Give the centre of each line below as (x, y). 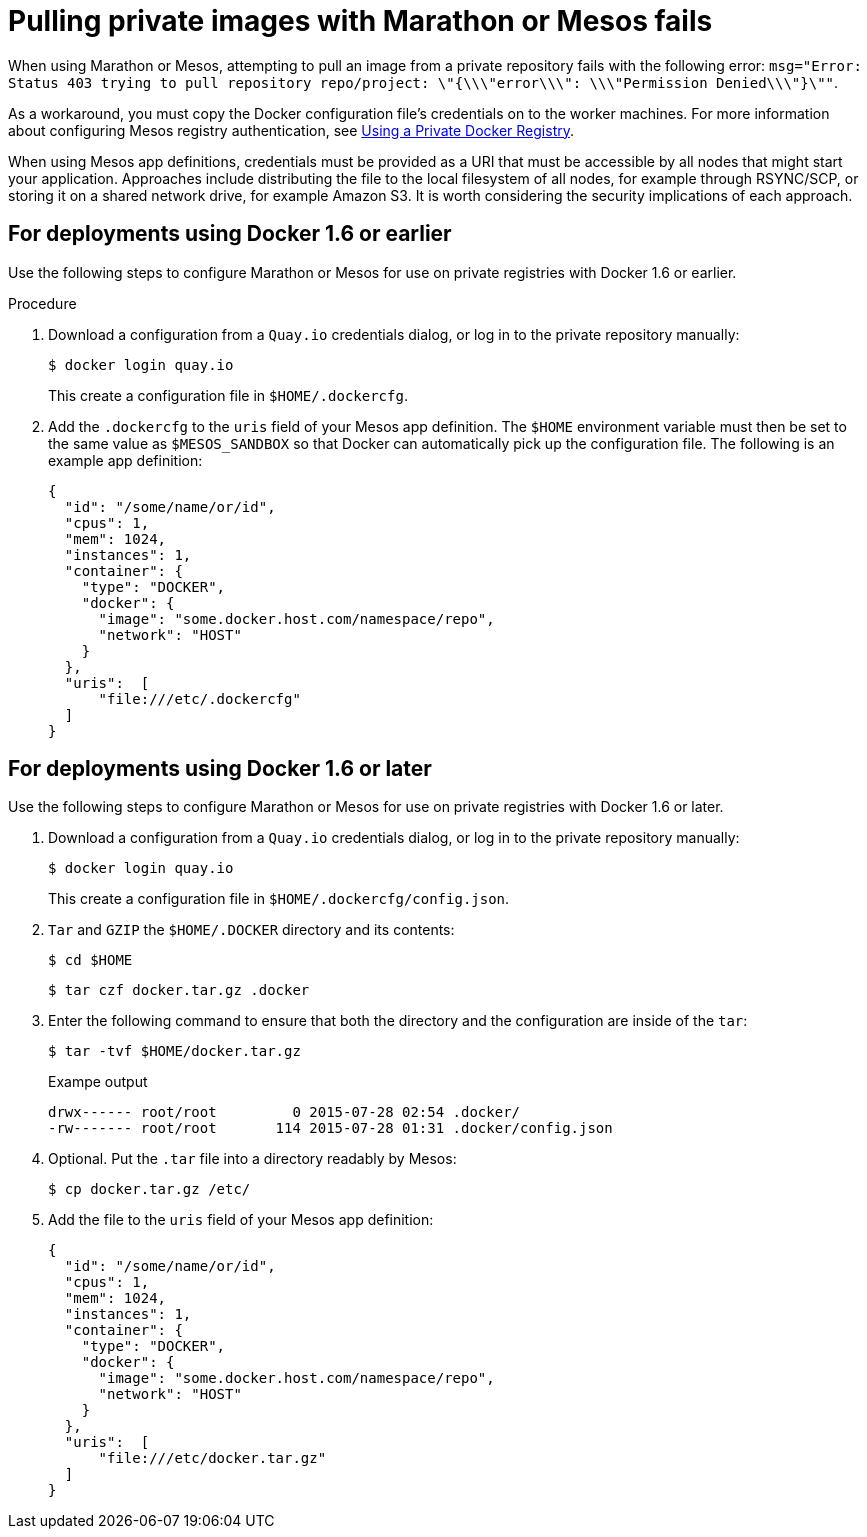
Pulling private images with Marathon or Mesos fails (360, 21)
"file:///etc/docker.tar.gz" (212, 1458)
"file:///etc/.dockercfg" (199, 698)
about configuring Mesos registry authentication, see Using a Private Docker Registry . (291, 130)
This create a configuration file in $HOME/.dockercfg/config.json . (279, 899)
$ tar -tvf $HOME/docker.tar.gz (174, 1051)
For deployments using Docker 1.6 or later (220, 769)
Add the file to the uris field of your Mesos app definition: (241, 1220)
